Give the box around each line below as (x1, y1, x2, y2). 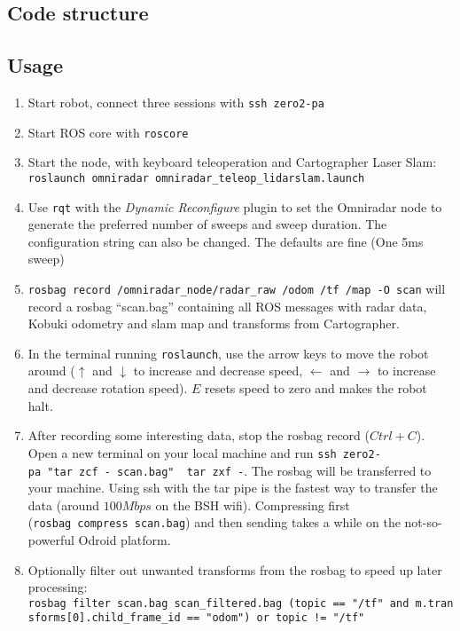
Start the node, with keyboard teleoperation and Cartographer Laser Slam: (27, 153, 437, 171)
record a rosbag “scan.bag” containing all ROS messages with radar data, (27, 296, 427, 315)
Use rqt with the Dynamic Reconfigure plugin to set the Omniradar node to (27, 197, 442, 216)
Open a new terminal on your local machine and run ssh (27, 443, 337, 461)
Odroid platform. (78, 531, 171, 549)
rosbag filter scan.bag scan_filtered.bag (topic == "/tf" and (27, 596, 409, 610)
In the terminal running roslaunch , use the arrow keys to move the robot (27, 343, 429, 362)
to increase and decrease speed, (133, 361, 303, 380)
